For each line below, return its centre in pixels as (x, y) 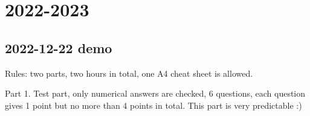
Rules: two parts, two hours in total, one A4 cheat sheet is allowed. (129, 73)
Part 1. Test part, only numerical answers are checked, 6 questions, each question (155, 93)
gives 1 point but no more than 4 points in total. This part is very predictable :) (153, 105)
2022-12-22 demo (59, 47)
